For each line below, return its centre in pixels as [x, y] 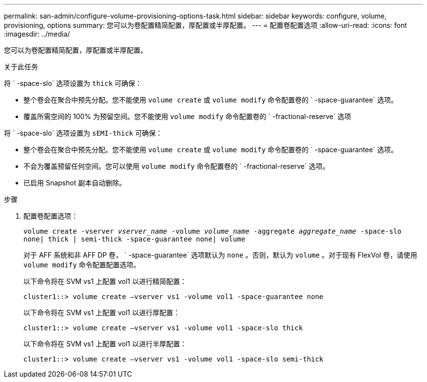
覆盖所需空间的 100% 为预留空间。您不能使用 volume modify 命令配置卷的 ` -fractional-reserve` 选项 [187, 116]
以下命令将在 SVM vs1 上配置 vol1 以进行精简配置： [105, 281]
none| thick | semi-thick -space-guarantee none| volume [135, 239]
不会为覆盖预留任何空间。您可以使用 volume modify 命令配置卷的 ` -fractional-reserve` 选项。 [176, 166]
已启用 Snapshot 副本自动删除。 [75, 183]
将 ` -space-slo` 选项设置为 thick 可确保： [73, 83]
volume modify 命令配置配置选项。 [82, 265]
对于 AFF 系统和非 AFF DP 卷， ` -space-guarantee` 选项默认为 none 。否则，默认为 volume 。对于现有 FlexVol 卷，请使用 [220, 255]
